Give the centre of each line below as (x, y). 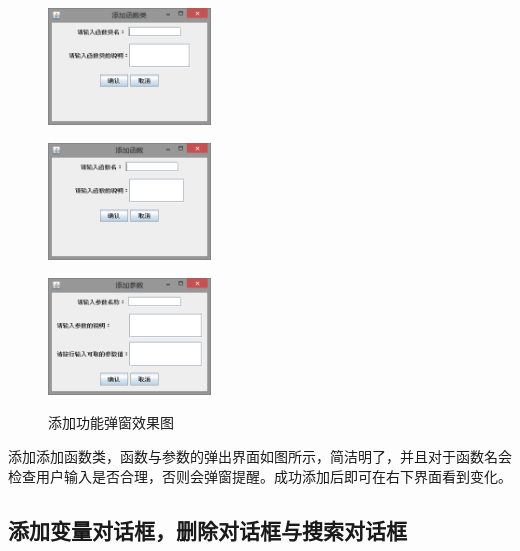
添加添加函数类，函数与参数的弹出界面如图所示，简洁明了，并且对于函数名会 (260, 456)
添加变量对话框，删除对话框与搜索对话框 (207, 529)
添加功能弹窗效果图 (111, 422)
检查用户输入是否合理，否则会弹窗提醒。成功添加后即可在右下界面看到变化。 (260, 475)
